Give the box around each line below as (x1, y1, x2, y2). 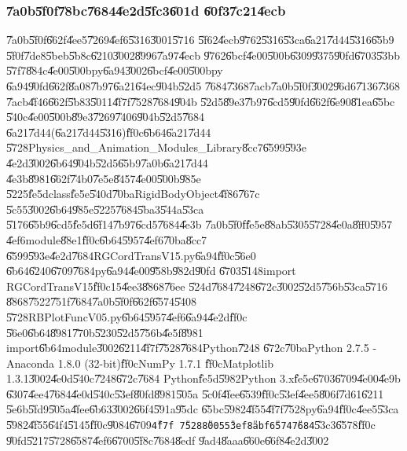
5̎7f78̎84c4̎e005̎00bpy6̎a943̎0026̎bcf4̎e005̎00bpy (6, 62, 223, 79)
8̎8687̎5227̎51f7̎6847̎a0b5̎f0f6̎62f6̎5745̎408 (6, 293, 196, 310)
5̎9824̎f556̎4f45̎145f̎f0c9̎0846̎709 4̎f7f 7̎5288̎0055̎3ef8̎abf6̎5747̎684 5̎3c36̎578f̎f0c (6, 416, 376, 433)
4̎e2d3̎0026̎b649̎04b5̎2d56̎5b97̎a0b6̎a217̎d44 (6, 154, 208, 170)
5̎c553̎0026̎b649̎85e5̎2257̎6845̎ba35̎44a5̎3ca (6, 200, 204, 217)
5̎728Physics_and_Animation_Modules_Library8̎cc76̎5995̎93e (6, 139, 306, 156)
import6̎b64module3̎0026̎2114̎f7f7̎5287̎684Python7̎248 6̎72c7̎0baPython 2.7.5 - (6, 339, 377, 356)
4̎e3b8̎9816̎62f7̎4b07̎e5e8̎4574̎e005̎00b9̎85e (6, 170, 201, 186)
